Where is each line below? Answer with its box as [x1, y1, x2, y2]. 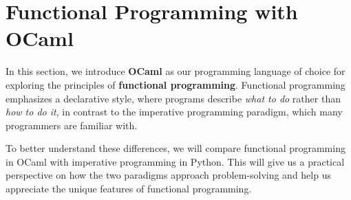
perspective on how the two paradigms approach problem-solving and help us [6, 168, 331, 182]
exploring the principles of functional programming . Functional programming [6, 77, 345, 91]
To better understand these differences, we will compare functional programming [6, 141, 345, 155]
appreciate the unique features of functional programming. [6, 181, 252, 196]
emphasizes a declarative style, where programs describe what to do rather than [6, 91, 341, 105]
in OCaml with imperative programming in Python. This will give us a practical [6, 154, 345, 168]
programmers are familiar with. [6, 118, 138, 132]
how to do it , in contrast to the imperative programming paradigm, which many [6, 104, 343, 119]
